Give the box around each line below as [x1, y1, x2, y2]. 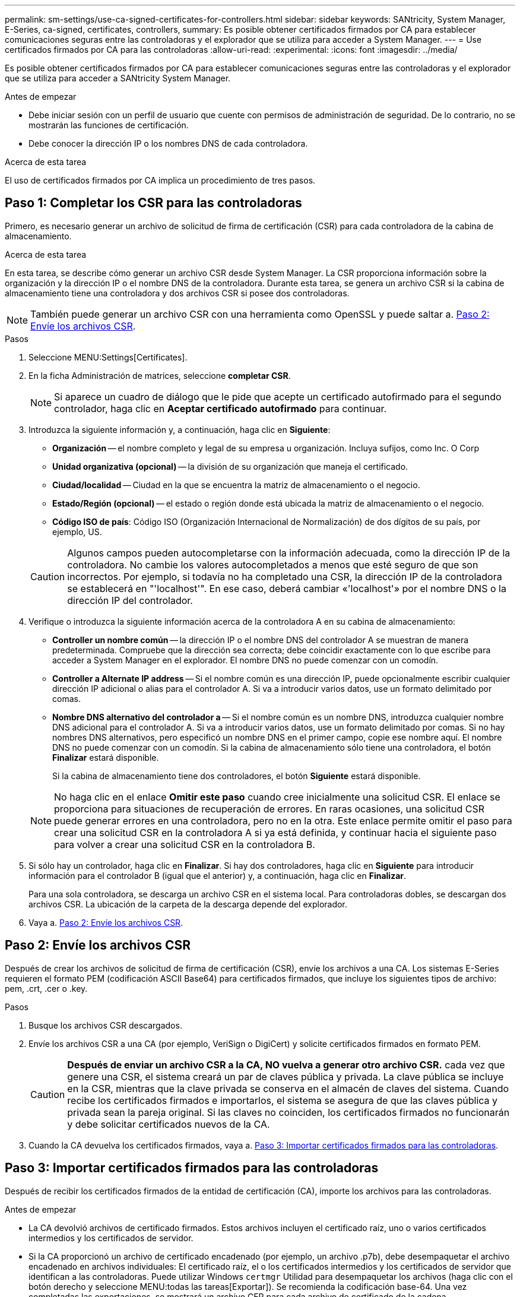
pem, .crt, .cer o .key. [5, 983, 88, 994]
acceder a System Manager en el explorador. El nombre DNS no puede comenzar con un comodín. [52, 654, 439, 665]
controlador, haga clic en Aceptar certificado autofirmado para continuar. [54, 402, 387, 415]
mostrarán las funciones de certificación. [28, 120, 189, 130]
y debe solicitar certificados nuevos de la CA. [67, 1118, 270, 1130]
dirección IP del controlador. [67, 594, 193, 606]
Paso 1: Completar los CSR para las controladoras [5, 195, 302, 211]
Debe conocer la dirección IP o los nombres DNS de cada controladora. [28, 138, 308, 148]
